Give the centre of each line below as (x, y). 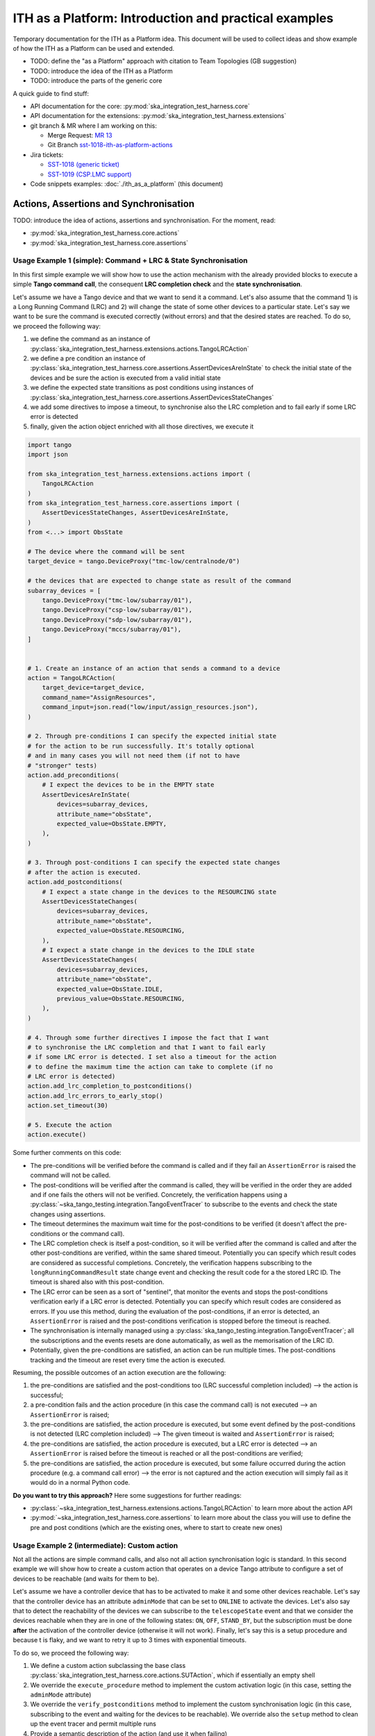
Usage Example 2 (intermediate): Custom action (95, 1545)
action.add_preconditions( (73, 775)
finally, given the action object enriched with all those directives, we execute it (142, 426)
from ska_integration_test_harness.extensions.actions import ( (139, 474)
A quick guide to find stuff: (51, 93)
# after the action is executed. (84, 872)
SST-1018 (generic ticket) (84, 165)
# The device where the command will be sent (106, 551)
